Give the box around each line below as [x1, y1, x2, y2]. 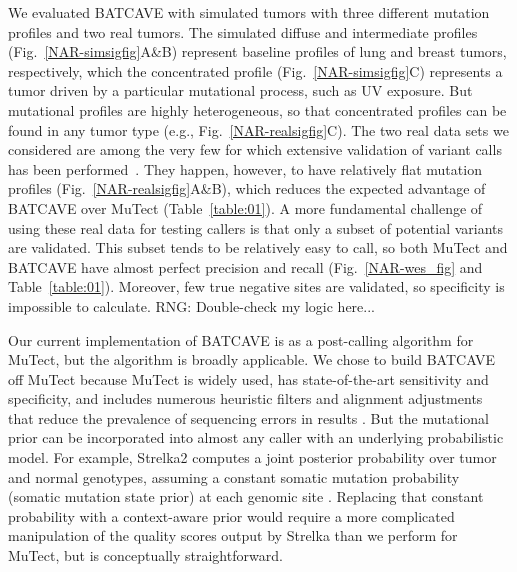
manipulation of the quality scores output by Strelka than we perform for [8, 525, 458, 546]
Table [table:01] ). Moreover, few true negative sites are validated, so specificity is [8, 276, 505, 297]
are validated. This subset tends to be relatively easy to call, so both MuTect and [8, 237, 508, 258]
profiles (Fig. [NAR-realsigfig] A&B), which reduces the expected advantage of [8, 178, 486, 199]
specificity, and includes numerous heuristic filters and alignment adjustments [8, 388, 483, 409]
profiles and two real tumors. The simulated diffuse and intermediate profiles [8, 21, 478, 42]
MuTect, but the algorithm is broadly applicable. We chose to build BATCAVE [8, 349, 496, 370]
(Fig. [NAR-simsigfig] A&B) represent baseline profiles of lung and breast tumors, [8, 41, 507, 62]
